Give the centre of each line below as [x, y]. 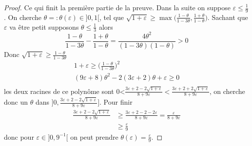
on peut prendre [94, 137]
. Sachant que [228, 17]
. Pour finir [116, 102]
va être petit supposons [44, 27]
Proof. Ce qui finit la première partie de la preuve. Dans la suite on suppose [117, 7]
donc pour [19, 137]
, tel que [112, 17]
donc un [16, 102]
